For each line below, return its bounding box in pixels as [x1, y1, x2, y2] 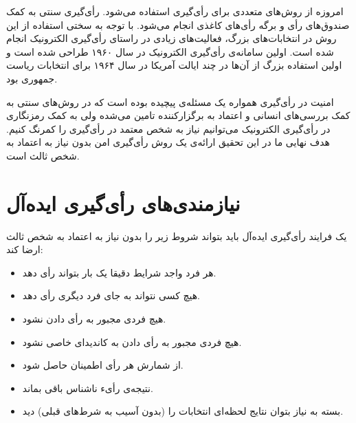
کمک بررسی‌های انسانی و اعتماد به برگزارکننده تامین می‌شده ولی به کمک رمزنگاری [6, 108, 351, 122]
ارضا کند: [6, 242, 43, 257]
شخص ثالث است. [6, 148, 80, 162]
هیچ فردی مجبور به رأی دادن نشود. [22, 312, 166, 326]
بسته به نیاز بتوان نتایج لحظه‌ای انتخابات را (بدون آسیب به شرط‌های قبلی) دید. [22, 404, 344, 418]
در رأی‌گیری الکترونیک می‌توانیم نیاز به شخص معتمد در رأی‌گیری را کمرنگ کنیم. [6, 121, 331, 135]
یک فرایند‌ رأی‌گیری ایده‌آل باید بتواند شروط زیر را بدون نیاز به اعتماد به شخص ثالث [6, 228, 347, 243]
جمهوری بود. [6, 71, 58, 85]
